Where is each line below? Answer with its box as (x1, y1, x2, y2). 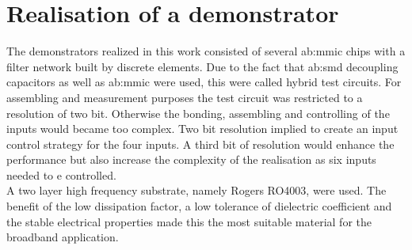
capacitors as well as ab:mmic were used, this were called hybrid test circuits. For (6, 74, 402, 90)
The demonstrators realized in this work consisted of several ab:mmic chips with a (6, 43, 406, 59)
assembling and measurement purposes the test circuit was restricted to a (6, 89, 363, 105)
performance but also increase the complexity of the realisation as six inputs (6, 151, 376, 168)
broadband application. (6, 229, 119, 245)
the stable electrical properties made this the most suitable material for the (6, 213, 372, 229)
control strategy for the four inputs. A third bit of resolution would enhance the (6, 135, 395, 152)
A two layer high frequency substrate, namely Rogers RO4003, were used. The (6, 182, 387, 199)
